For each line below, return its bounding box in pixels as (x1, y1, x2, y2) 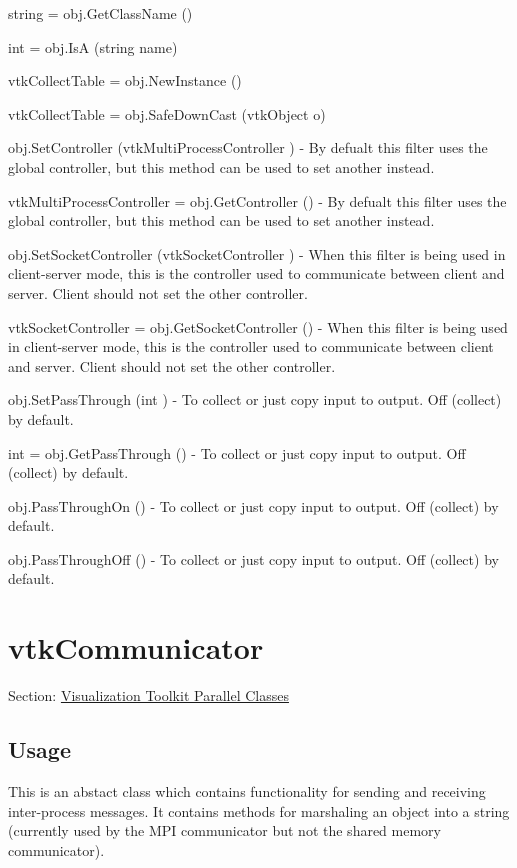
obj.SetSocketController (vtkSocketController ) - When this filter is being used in (8, 243, 506, 264)
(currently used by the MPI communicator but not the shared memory (8, 820, 441, 841)
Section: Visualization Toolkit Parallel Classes (8, 685, 289, 706)
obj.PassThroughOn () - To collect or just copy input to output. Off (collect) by (8, 495, 499, 516)
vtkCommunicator (8, 627, 264, 668)
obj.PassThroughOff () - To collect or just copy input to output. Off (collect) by (8, 548, 499, 569)
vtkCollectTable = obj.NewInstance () (8, 70, 242, 91)
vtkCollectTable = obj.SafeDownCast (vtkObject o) (8, 103, 326, 124)
